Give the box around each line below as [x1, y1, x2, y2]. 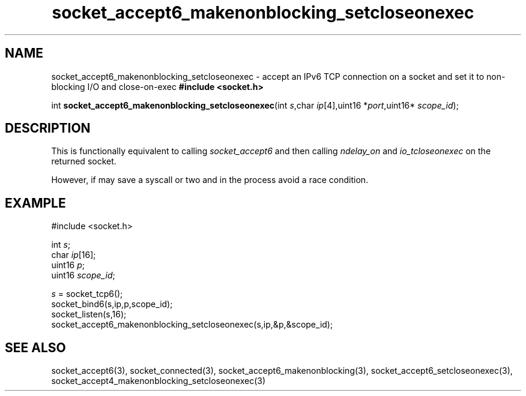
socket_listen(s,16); [51, 309, 127, 320]
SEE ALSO [5, 340, 66, 355]
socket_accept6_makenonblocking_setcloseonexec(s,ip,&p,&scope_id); [51, 319, 333, 330]
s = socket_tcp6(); [51, 289, 123, 299]
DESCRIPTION [5, 121, 91, 136]
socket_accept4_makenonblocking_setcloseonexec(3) [51, 376, 266, 386]
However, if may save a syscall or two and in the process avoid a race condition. [51, 175, 369, 185]
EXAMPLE [5, 195, 66, 211]
